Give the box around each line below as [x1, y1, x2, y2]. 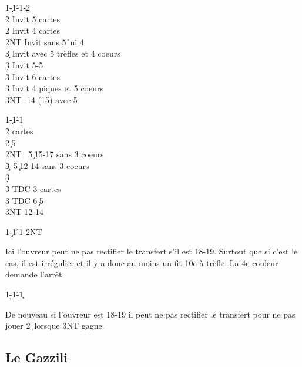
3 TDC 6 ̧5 [5, 194, 43, 206]
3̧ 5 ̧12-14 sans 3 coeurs [5, 159, 89, 171]
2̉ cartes [5, 124, 33, 137]
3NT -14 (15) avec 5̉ [5, 93, 78, 105]
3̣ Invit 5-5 [5, 58, 43, 71]
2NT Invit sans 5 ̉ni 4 [5, 35, 84, 48]
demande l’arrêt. [5, 268, 65, 280]
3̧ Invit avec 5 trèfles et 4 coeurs [5, 47, 120, 59]
